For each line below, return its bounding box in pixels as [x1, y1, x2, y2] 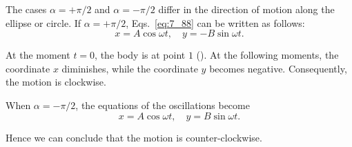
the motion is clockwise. [6, 75, 106, 89]
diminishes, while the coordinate [61, 61, 198, 75]
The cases [6, 2, 47, 16]
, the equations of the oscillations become [75, 97, 250, 112]
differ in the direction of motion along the [158, 2, 335, 16]
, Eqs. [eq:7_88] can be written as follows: [126, 15, 305, 30]
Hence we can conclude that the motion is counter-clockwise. [6, 130, 262, 144]
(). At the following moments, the [196, 48, 339, 62]
